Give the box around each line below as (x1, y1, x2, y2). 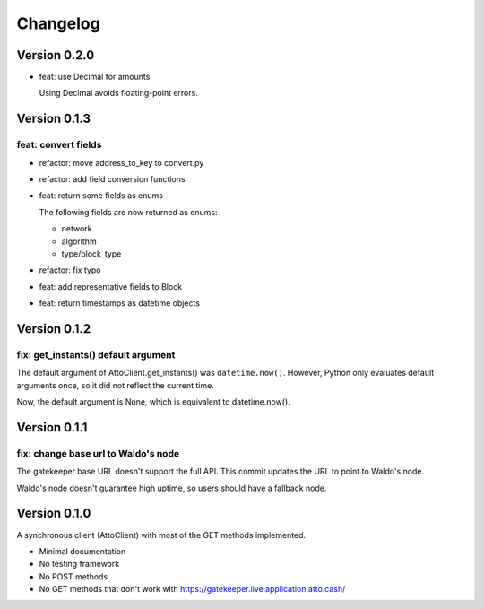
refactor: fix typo (39, 265, 101, 275)
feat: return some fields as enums (39, 190, 163, 201)
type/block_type (61, 248, 122, 259)
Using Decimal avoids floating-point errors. (39, 88, 199, 99)
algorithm (61, 236, 98, 247)
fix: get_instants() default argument (16, 348, 176, 361)
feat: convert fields (16, 139, 102, 152)
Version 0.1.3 (16, 111, 91, 126)
